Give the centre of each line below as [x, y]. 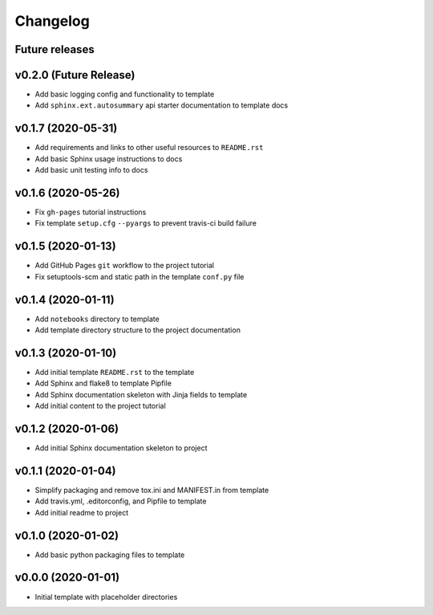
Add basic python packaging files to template [110, 555]
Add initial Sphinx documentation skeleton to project [121, 448]
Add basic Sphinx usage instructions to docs [109, 159]
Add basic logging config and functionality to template [125, 94]
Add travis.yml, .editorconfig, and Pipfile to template [121, 501]
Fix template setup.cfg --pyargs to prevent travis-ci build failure [146, 223]
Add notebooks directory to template [97, 319]
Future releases [55, 49]
